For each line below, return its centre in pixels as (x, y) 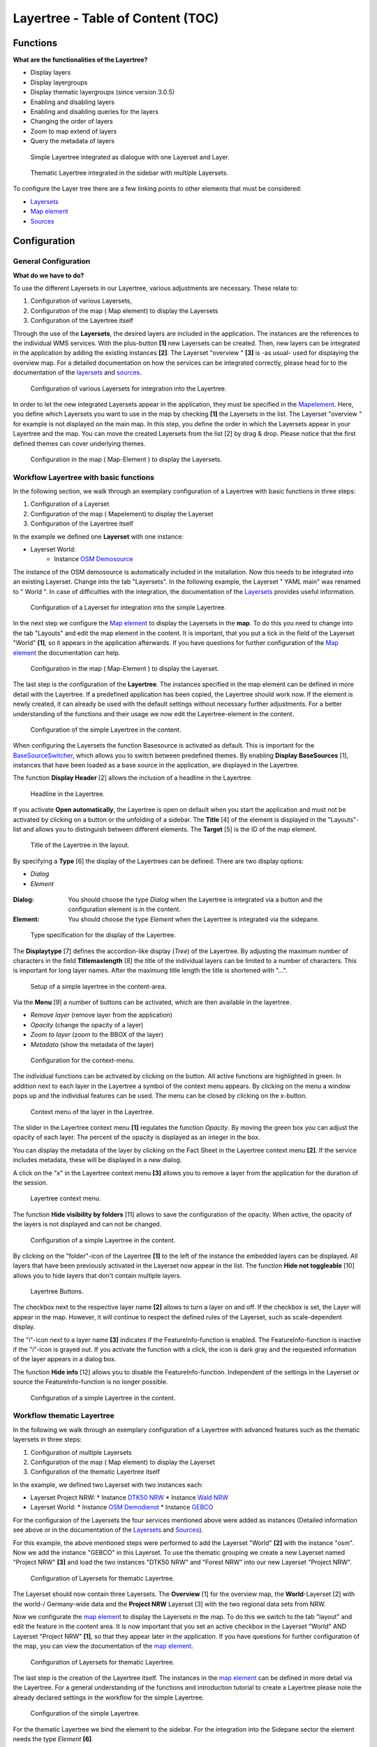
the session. (30, 1182)
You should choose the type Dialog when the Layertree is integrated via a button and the (195, 899)
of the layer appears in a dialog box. (65, 1359)
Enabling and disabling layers (73, 102)
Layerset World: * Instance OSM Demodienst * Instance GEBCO (122, 1507)
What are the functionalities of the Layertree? (80, 60)
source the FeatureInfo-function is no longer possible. (90, 1382)
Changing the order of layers (72, 122)
